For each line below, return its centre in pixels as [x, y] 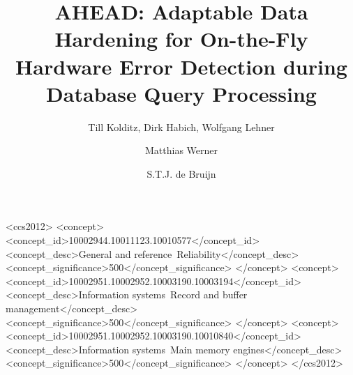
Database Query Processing [181, 93]
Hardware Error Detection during [181, 66]
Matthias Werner [181, 150]
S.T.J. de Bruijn [181, 173]
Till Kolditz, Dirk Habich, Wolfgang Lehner [181, 127]
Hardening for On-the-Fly [181, 39]
